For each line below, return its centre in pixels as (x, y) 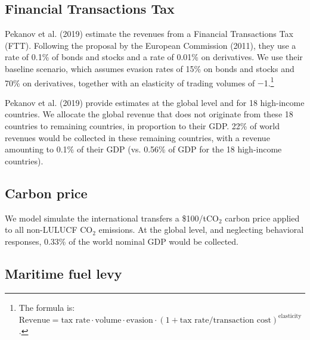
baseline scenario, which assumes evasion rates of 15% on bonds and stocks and (150, 68)
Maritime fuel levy (63, 273)
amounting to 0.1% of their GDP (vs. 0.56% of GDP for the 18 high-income (143, 149)
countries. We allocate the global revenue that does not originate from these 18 (149, 114)
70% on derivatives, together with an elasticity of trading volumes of (130, 82)
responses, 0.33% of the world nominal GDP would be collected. (122, 241)
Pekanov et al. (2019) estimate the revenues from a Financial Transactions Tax (149, 34)
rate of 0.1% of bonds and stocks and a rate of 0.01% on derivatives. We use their (154, 57)
